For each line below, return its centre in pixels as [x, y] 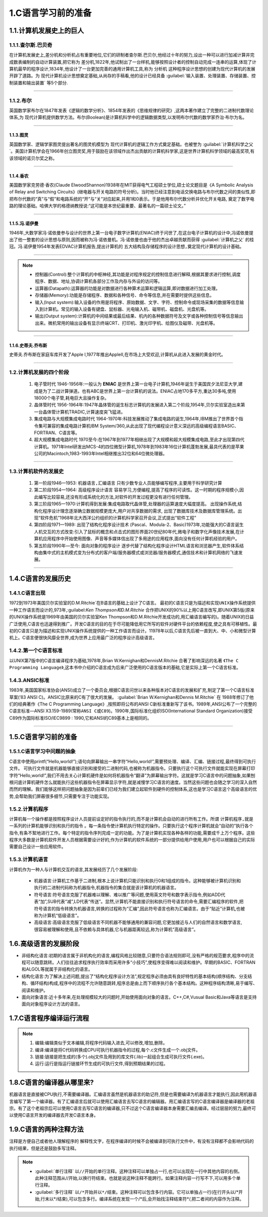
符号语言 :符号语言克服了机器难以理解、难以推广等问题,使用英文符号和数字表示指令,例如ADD [127, 895]
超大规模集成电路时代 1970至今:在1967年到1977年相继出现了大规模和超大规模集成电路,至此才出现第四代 [139, 440]
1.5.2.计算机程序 [29, 809]
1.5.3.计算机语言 [29, 859]
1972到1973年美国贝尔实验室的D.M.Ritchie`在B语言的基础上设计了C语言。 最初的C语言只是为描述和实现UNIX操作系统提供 [132, 603]
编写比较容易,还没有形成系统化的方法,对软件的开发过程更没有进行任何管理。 [116, 497]
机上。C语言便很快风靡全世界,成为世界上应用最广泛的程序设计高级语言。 [83, 638]
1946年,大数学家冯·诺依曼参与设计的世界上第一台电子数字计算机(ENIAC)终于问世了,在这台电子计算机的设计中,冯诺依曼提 [131, 232]
